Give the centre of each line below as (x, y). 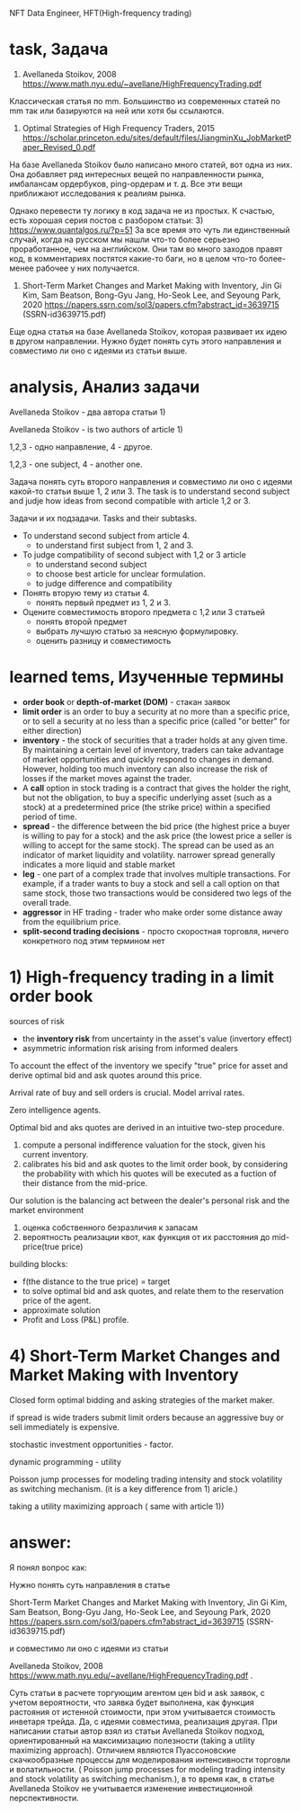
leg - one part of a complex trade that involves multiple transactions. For (156, 874)
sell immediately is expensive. (64, 1427)
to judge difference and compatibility (104, 583)
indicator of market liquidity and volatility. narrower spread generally (149, 854)
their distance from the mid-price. (85, 1183)
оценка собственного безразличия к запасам (110, 1227)
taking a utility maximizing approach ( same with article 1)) (117, 1506)
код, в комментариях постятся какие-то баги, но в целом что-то (133, 258)
